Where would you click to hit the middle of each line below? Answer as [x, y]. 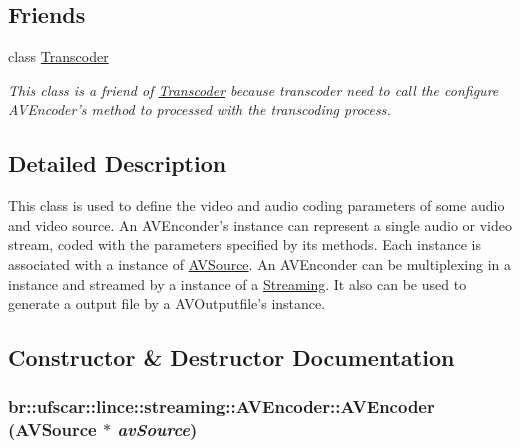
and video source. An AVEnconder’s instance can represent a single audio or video [260, 224]
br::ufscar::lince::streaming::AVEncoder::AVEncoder [221, 406]
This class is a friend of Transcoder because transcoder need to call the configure [253, 89]
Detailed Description [117, 163]
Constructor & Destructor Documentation [231, 357]
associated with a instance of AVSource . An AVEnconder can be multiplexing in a [259, 263]
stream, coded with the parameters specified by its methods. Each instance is [244, 244]
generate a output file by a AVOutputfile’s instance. [167, 303]
